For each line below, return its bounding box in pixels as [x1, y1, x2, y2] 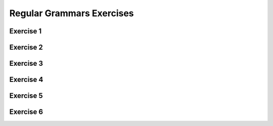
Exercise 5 [9, 92, 43, 100]
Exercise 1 [9, 27, 42, 35]
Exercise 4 [9, 75, 43, 84]
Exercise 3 [9, 59, 43, 68]
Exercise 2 [9, 43, 43, 52]
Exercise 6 [9, 108, 43, 116]
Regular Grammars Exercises [9, 8, 134, 19]
